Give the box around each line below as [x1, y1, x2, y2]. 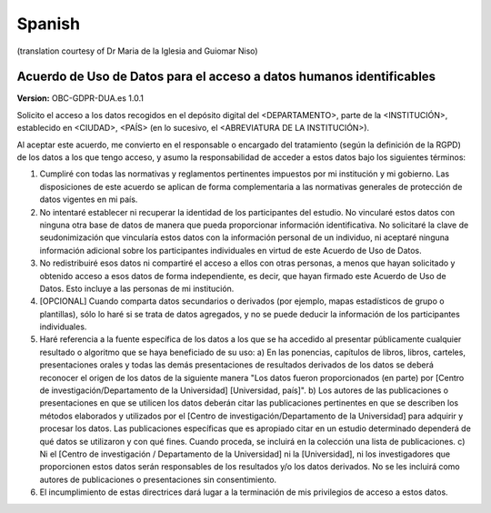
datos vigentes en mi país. [39, 194, 138, 205]
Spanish [16, 14, 81, 34]
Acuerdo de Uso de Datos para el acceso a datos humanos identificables [16, 69, 436, 85]
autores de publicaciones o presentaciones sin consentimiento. [39, 474, 277, 485]
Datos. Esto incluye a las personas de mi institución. [39, 283, 235, 294]
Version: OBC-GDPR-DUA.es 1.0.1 [16, 93, 145, 104]
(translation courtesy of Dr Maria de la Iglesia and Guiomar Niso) [16, 45, 258, 56]
